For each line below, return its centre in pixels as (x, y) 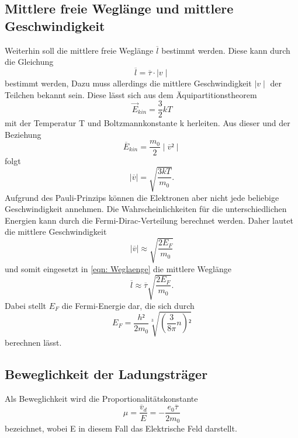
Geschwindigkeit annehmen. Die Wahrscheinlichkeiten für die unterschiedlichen (146, 209)
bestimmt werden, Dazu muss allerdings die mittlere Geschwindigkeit (128, 83)
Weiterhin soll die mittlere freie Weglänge (79, 50)
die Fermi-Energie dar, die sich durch (128, 305)
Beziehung (23, 134)
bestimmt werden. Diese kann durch (226, 50)
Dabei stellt (26, 305)
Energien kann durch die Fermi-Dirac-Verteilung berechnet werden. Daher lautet (149, 220)
